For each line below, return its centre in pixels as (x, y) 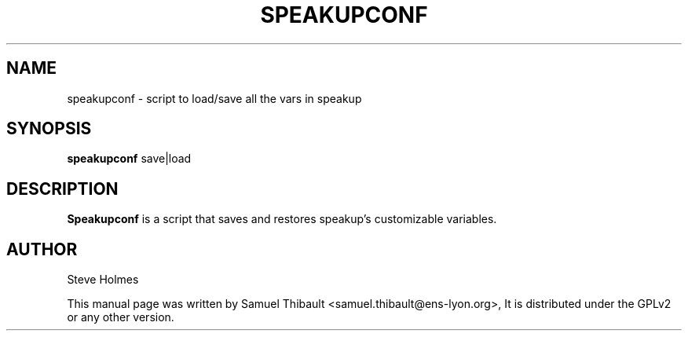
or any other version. (121, 317)
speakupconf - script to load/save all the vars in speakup (214, 98)
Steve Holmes (103, 280)
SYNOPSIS (49, 129)
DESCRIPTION (62, 189)
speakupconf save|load (129, 159)
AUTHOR (42, 249)
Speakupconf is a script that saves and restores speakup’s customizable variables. (282, 219)
